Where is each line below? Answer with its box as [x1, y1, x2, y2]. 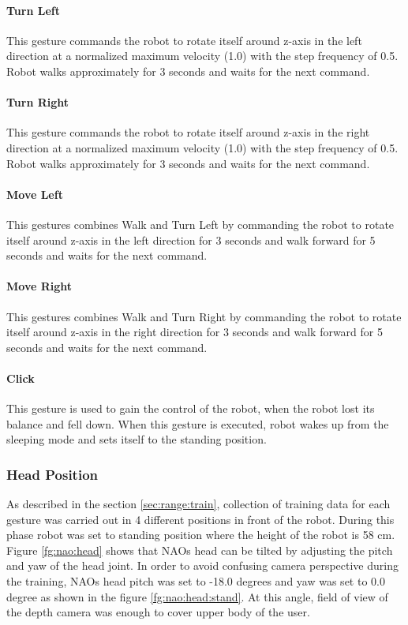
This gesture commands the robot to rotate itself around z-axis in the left [6, 32, 362, 48]
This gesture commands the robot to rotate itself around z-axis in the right [6, 124, 370, 140]
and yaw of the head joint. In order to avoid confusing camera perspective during [6, 557, 399, 574]
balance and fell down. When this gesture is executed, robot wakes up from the [6, 415, 389, 432]
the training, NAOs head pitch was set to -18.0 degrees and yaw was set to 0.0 [6, 573, 385, 589]
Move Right [6, 278, 73, 294]
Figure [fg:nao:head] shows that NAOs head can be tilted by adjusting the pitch [6, 541, 393, 558]
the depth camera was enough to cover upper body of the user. [6, 604, 310, 620]
